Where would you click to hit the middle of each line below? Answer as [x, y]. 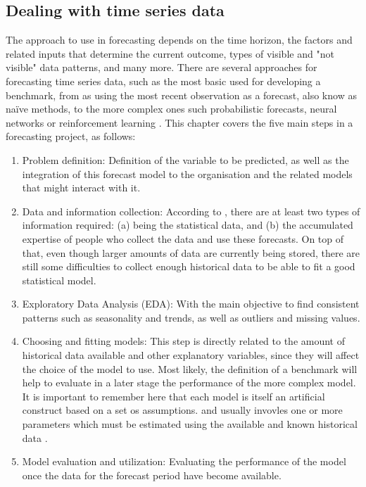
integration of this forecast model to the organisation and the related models [187, 173]
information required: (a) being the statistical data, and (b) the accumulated [188, 225]
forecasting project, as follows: [71, 136]
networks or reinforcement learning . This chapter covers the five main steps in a [179, 122]
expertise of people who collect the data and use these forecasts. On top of [183, 238]
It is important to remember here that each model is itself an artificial [173, 396]
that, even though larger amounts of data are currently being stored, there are [191, 252]
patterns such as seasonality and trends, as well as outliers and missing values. [191, 317]
